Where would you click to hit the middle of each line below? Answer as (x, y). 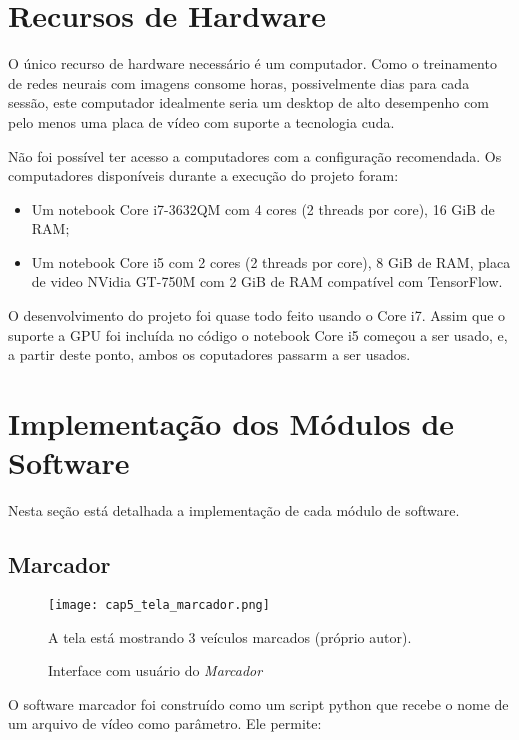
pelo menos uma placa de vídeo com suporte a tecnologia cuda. (201, 121)
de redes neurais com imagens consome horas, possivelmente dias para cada (239, 82)
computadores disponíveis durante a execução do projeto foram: (203, 175)
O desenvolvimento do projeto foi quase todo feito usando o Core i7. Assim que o (257, 315)
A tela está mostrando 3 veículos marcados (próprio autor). (230, 636)
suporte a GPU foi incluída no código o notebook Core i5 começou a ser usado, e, (258, 334)
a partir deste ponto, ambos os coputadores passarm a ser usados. (209, 354)
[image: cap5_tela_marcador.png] (159, 604)
